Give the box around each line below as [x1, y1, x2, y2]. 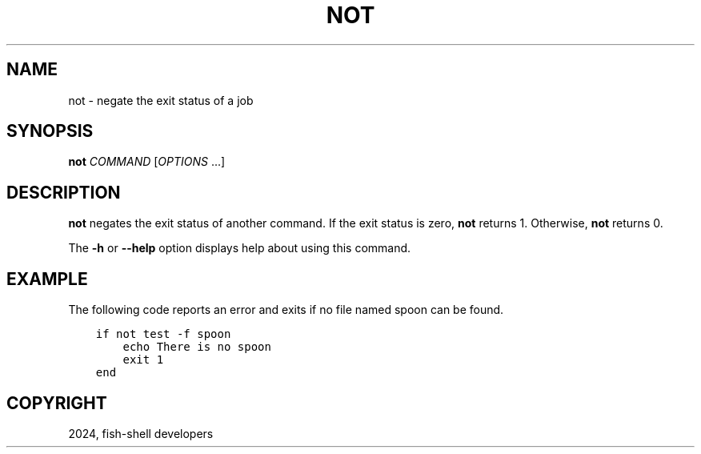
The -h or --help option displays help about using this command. [68, 241, 411, 255]
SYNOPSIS [6, 121, 94, 142]
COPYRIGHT [6, 392, 107, 413]
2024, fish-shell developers [68, 426, 214, 440]
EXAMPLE [6, 268, 88, 289]
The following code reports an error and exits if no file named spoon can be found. [68, 303, 504, 317]
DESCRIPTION [6, 182, 121, 203]
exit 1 [122, 353, 164, 367]
